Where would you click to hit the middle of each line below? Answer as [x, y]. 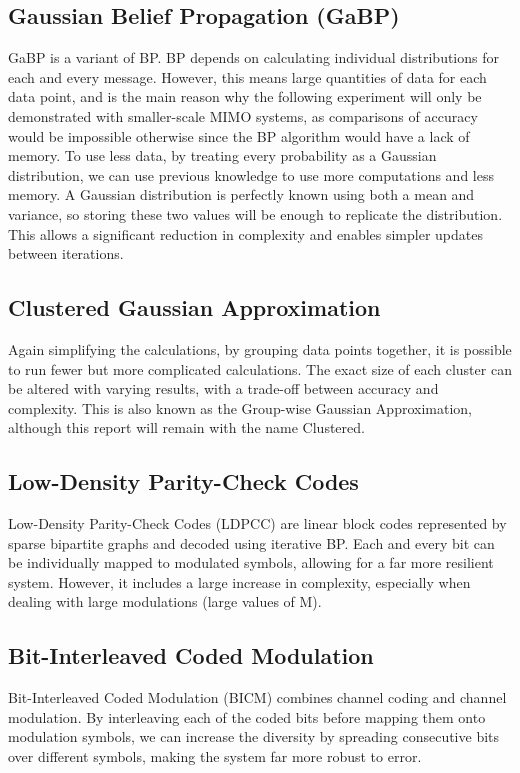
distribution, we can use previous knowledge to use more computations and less [251, 174]
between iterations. [66, 253]
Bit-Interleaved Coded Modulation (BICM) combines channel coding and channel [257, 697]
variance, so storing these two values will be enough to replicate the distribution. [255, 213]
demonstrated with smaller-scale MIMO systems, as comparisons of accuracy [243, 115]
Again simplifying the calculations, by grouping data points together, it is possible [260, 348]
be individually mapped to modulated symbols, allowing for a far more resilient [251, 562]
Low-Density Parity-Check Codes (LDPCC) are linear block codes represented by [257, 523]
